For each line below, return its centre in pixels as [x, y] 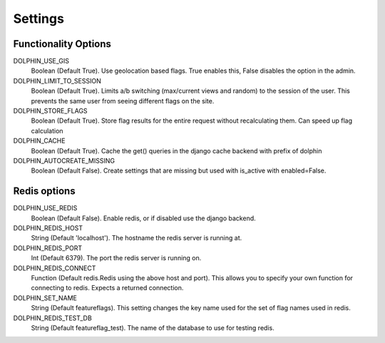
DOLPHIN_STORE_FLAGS [51, 111]
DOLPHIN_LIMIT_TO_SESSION [57, 81]
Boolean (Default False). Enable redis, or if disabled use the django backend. [143, 218]
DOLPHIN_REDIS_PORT [48, 248]
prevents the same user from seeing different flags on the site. [123, 101]
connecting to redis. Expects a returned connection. [107, 288]
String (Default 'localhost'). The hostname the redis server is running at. [137, 238]
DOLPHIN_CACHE [39, 141]
